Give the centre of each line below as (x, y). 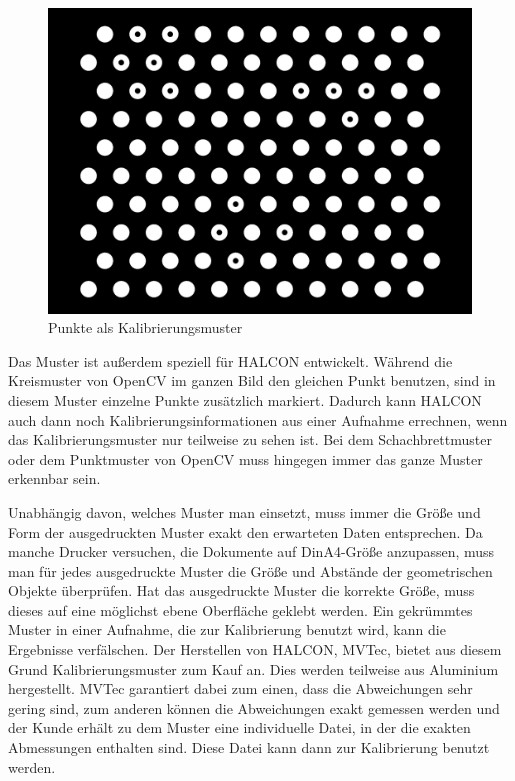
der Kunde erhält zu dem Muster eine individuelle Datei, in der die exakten (239, 727)
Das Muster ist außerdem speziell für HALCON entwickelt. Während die (230, 360)
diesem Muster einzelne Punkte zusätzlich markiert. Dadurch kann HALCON (245, 399)
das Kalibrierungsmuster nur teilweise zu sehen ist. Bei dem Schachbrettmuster (250, 439)
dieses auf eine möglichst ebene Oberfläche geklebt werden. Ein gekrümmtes (240, 609)
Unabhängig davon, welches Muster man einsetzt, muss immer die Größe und (244, 511)
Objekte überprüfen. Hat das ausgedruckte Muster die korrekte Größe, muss (241, 590)
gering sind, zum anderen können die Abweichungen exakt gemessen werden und (254, 707)
